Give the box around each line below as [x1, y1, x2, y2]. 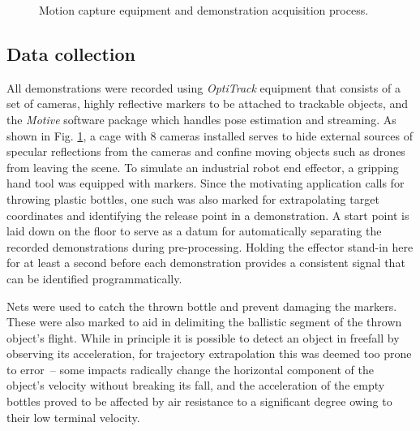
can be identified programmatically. [6, 269, 182, 287]
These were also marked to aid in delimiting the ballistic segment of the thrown [6, 313, 402, 330]
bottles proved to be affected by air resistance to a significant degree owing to [6, 393, 392, 410]
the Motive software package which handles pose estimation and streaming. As [6, 110, 396, 127]
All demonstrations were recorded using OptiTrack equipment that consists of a [6, 79, 401, 96]
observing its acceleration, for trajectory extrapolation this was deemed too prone [6, 345, 412, 362]
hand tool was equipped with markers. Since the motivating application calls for [6, 175, 405, 192]
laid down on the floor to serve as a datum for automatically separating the [6, 222, 382, 239]
